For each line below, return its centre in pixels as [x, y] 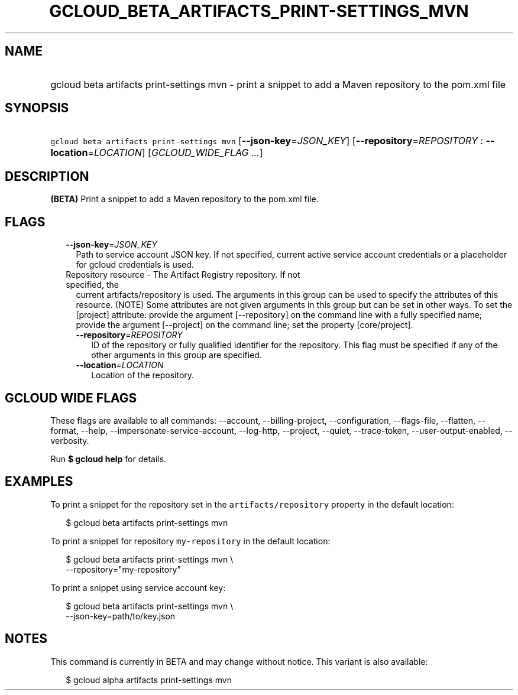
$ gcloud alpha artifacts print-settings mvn [149, 680]
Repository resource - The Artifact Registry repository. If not [183, 275]
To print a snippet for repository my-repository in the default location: [190, 541]
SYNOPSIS [37, 108]
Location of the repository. [143, 375]
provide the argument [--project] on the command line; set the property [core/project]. [245, 325]
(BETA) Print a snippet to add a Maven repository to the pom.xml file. [184, 199]
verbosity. [70, 440]
